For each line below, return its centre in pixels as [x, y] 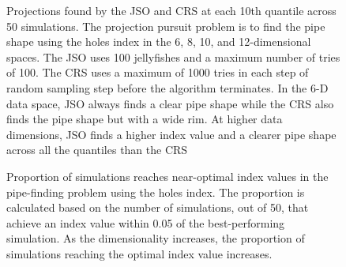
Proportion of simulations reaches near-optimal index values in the [167, 176]
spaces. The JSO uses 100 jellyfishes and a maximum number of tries [173, 56]
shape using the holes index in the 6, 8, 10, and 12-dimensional [159, 41]
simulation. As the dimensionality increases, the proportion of [156, 238]
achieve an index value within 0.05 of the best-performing [146, 222]
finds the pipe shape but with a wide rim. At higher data [145, 119]
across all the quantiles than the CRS [97, 150]
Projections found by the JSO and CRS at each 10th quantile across [171, 10]
